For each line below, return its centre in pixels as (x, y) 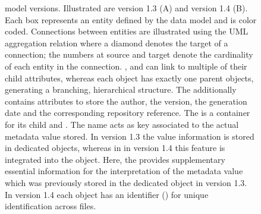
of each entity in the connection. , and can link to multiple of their (126, 66)
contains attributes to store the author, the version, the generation (126, 101)
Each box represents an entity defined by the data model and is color (131, 19)
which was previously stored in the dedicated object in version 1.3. (126, 182)
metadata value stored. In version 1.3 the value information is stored (130, 136)
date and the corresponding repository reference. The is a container (128, 113)
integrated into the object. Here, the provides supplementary (115, 159)
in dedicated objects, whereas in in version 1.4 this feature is (115, 148)
